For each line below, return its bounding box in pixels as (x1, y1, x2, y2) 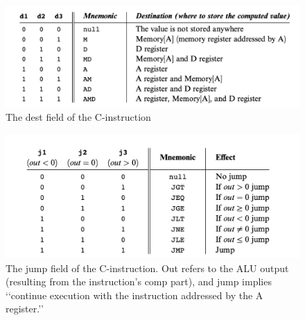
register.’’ (6, 301, 44, 316)
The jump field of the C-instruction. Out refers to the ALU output (6, 260, 289, 275)
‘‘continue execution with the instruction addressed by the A (6, 287, 263, 302)
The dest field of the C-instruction (6, 110, 151, 124)
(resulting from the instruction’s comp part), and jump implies (6, 274, 272, 289)
